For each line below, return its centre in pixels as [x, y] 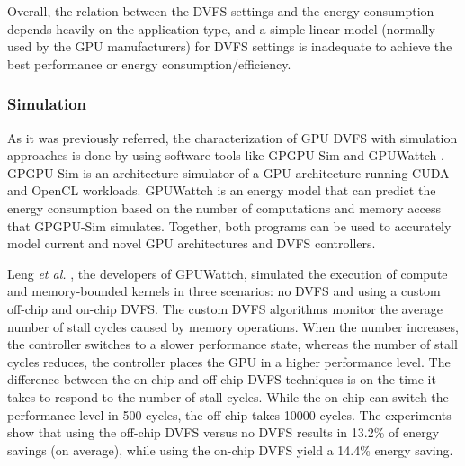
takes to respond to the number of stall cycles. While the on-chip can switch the [228, 396]
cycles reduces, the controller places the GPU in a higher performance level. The [229, 361]
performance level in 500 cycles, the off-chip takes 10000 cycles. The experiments [229, 414]
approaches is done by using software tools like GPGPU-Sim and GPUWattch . [226, 155]
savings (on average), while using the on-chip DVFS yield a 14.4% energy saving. [230, 449]
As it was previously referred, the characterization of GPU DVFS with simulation [232, 137]
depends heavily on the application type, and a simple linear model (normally [221, 28]
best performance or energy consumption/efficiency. [149, 63]
